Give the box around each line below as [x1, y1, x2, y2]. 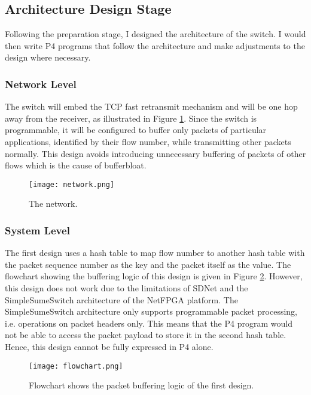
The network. [29, 197, 78, 210]
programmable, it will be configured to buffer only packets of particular [5, 123, 267, 136]
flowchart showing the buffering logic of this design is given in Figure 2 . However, [5, 270, 303, 282]
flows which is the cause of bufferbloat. [5, 159, 147, 171]
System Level [5, 222, 70, 237]
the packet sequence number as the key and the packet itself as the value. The [5, 258, 291, 270]
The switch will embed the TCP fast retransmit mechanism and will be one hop [5, 100, 298, 113]
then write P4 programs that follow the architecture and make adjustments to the [5, 39, 305, 52]
